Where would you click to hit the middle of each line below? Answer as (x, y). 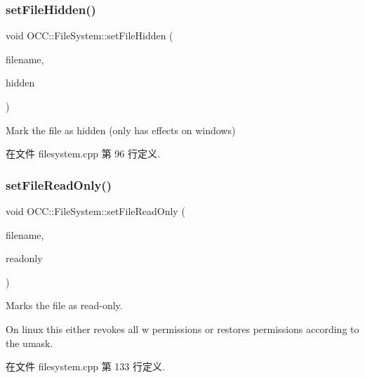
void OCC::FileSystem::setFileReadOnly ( (95, 211)
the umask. (29, 343)
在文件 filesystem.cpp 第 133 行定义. (85, 366)
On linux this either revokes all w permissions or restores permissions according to (182, 328)
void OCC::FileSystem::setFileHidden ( (89, 35)
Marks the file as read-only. (64, 305)
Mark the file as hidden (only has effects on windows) (121, 130)
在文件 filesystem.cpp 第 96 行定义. (83, 154)
